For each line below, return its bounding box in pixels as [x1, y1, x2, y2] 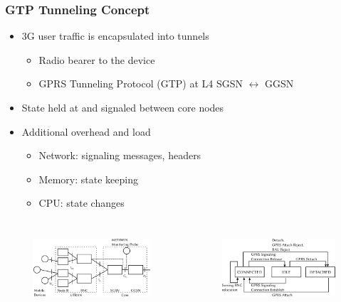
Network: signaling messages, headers [38, 148, 201, 163]
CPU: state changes [38, 195, 125, 210]
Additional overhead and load [21, 124, 151, 139]
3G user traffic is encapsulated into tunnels [21, 28, 209, 43]
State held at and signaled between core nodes [21, 100, 224, 114]
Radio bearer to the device [38, 52, 155, 67]
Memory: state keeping [38, 171, 138, 186]
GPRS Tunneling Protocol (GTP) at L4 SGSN [38, 76, 243, 91]
